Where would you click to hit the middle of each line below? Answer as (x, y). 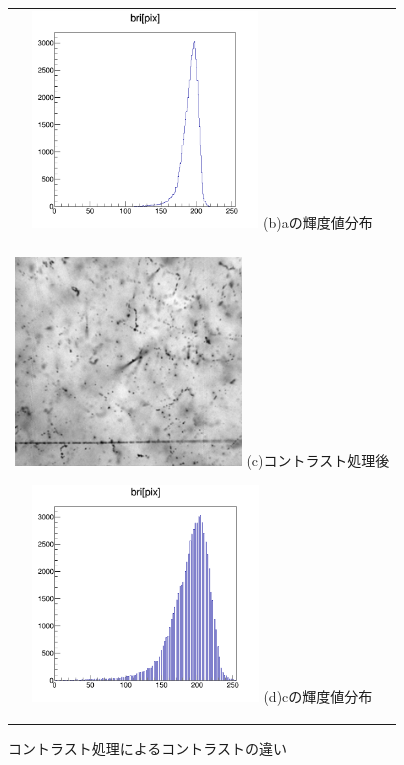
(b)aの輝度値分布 (318, 222)
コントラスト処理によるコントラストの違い (148, 748)
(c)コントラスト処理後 (318, 460)
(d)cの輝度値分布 (318, 696)
